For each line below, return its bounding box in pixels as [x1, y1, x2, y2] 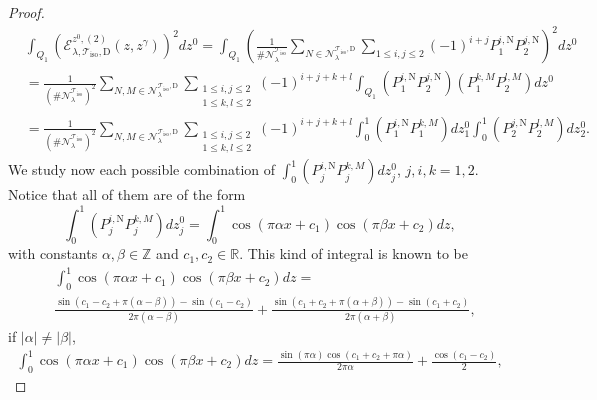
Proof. [8, 2, 45, 22]
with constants [8, 243, 98, 264]
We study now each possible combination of [8, 159, 276, 180]
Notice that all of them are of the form [8, 184, 246, 205]
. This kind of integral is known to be [239, 243, 469, 264]
